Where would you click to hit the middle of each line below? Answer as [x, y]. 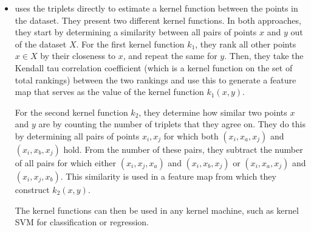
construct [32, 189]
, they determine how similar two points [213, 112]
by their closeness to [78, 56]
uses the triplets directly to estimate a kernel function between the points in [156, 8]
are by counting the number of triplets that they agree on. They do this [172, 124]
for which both [191, 135]
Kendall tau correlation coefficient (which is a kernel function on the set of [154, 67]
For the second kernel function [71, 112]
